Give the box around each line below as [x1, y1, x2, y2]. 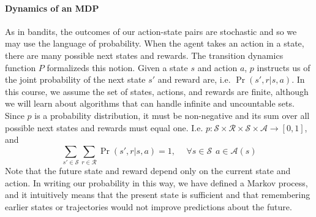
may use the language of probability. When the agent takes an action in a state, [5, 37, 304, 50]
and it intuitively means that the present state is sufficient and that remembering [5, 188, 310, 201]
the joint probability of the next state [5, 73, 146, 86]
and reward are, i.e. [157, 73, 231, 86]
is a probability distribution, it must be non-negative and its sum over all [34, 108, 310, 121]
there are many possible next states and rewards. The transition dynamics [5, 48, 284, 61]
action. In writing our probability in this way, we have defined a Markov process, [5, 176, 308, 189]
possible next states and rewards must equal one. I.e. [5, 121, 203, 134]
